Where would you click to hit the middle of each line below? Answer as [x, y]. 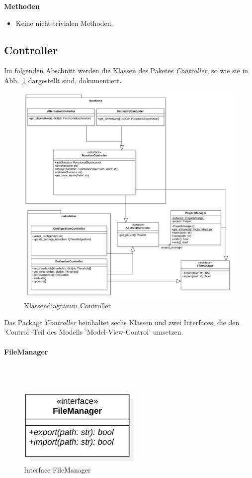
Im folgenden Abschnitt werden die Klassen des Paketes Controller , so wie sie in [126, 70]
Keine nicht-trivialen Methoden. [64, 23]
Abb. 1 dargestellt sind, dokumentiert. [63, 80]
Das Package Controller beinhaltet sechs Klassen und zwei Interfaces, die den [122, 322]
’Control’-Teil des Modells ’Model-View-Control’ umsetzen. [94, 332]
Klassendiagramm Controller [67, 305]
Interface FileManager [57, 470]
